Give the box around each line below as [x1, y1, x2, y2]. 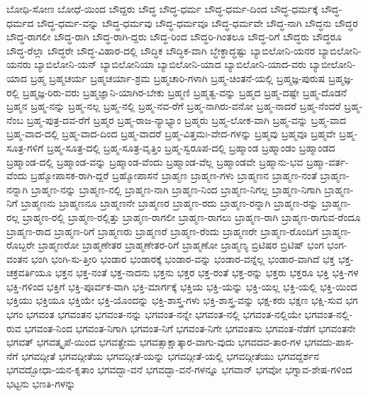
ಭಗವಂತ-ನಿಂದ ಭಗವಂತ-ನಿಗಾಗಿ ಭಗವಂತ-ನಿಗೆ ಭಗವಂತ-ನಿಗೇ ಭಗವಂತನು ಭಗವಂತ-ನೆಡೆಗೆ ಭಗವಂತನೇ [24, 320, 356, 335]
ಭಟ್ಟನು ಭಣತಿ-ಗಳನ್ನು [6, 376, 76, 391]
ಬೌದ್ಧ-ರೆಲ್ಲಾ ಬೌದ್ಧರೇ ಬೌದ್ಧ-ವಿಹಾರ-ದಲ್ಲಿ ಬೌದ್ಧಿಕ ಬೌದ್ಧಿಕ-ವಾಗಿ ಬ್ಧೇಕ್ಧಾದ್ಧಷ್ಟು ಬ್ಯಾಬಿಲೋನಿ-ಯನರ [6, 43, 316, 57]
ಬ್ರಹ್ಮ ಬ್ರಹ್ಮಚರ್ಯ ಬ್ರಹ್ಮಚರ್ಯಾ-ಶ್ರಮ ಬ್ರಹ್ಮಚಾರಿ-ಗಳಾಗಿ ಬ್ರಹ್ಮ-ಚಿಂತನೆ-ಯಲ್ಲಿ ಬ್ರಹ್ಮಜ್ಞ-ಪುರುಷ [30, 70, 325, 85]
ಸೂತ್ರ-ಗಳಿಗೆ [6, 140, 44, 154]
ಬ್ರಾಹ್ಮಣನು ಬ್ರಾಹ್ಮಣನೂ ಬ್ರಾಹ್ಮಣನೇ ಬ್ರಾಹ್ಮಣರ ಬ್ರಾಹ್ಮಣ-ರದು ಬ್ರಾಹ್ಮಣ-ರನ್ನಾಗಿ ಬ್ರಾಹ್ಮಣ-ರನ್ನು [21, 196, 318, 210]
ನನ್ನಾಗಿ [6, 181, 28, 196]
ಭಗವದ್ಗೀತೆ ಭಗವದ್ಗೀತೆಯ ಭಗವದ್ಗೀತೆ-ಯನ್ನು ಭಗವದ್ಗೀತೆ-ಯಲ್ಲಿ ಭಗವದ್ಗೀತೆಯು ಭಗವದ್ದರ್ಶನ [21, 348, 320, 363]
